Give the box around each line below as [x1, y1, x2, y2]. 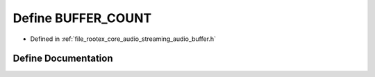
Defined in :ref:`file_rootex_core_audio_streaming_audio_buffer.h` [30, 35, 217, 43]
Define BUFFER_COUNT [12, 10, 152, 26]
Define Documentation [12, 53, 113, 65]
